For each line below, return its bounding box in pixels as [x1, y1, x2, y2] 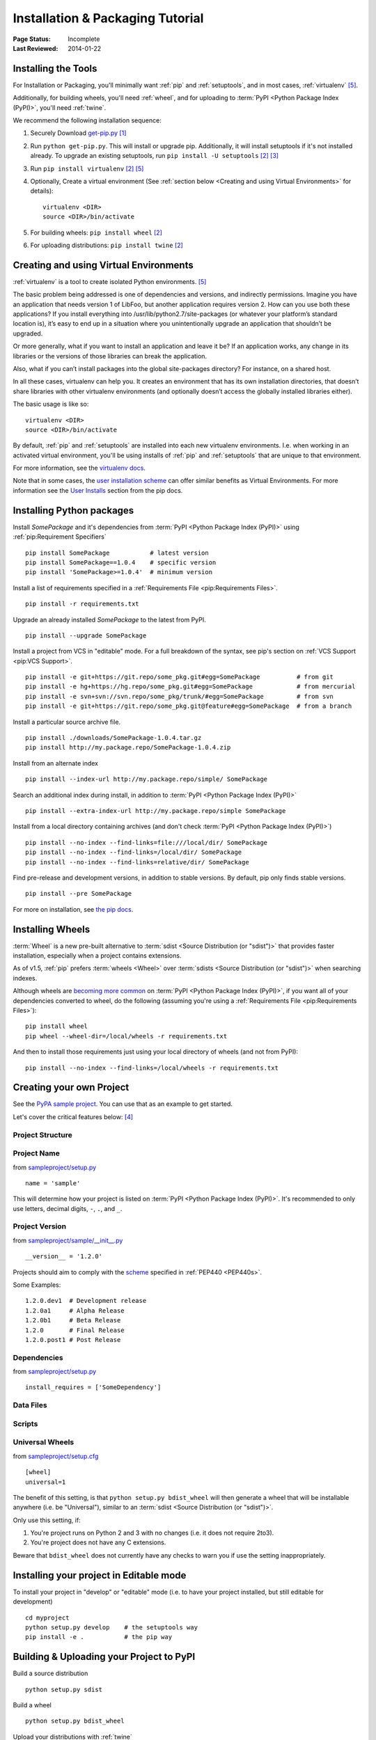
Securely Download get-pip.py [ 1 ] [30, 129, 127, 137]
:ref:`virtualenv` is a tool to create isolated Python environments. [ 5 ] [13, 277, 207, 285]
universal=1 [25, 1478, 66, 1486]
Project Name [13, 1148, 61, 1158]
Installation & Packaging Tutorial [13, 10, 204, 26]
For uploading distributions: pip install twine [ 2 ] [30, 241, 184, 249]
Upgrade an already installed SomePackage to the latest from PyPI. [13, 615, 207, 624]
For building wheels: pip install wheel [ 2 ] [30, 228, 163, 237]
